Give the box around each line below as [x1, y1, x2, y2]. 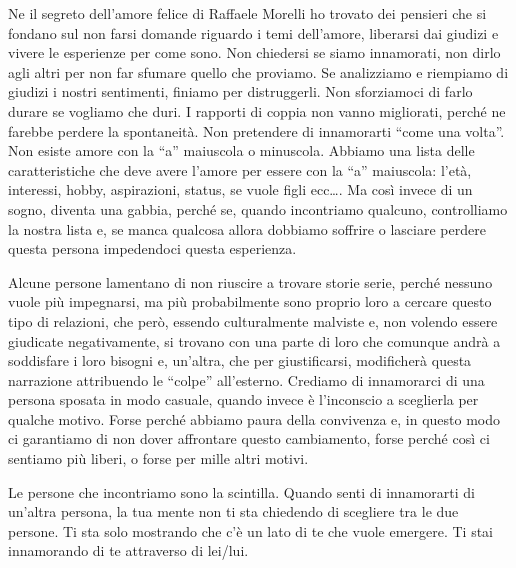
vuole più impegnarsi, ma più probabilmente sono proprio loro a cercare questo [8, 291, 492, 312]
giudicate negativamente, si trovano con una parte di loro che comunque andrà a [8, 330, 501, 351]
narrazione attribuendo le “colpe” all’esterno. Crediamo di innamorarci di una [8, 369, 485, 390]
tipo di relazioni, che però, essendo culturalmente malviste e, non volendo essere [8, 310, 498, 331]
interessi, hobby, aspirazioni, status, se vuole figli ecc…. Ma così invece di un [8, 179, 473, 200]
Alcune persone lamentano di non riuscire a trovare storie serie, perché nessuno [8, 271, 493, 292]
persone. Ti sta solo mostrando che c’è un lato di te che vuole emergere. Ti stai [8, 520, 494, 541]
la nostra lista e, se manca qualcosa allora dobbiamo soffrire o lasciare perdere [8, 218, 486, 239]
